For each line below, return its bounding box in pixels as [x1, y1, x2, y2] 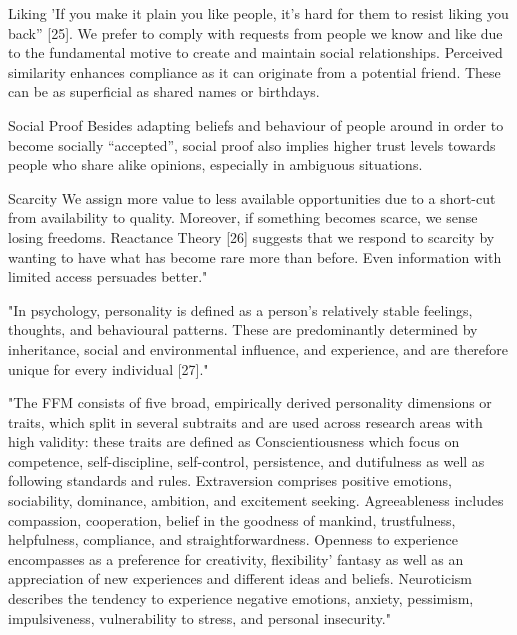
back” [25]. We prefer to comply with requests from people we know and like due [8, 22, 503, 43]
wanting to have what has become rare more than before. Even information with [8, 246, 502, 267]
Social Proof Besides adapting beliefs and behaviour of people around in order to [8, 114, 504, 135]
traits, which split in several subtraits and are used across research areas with [8, 411, 483, 432]
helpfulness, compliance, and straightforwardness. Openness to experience [8, 529, 458, 550]
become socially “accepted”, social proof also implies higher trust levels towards [8, 134, 496, 155]
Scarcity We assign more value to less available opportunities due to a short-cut [8, 187, 496, 208]
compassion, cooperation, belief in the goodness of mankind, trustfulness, [8, 509, 456, 530]
